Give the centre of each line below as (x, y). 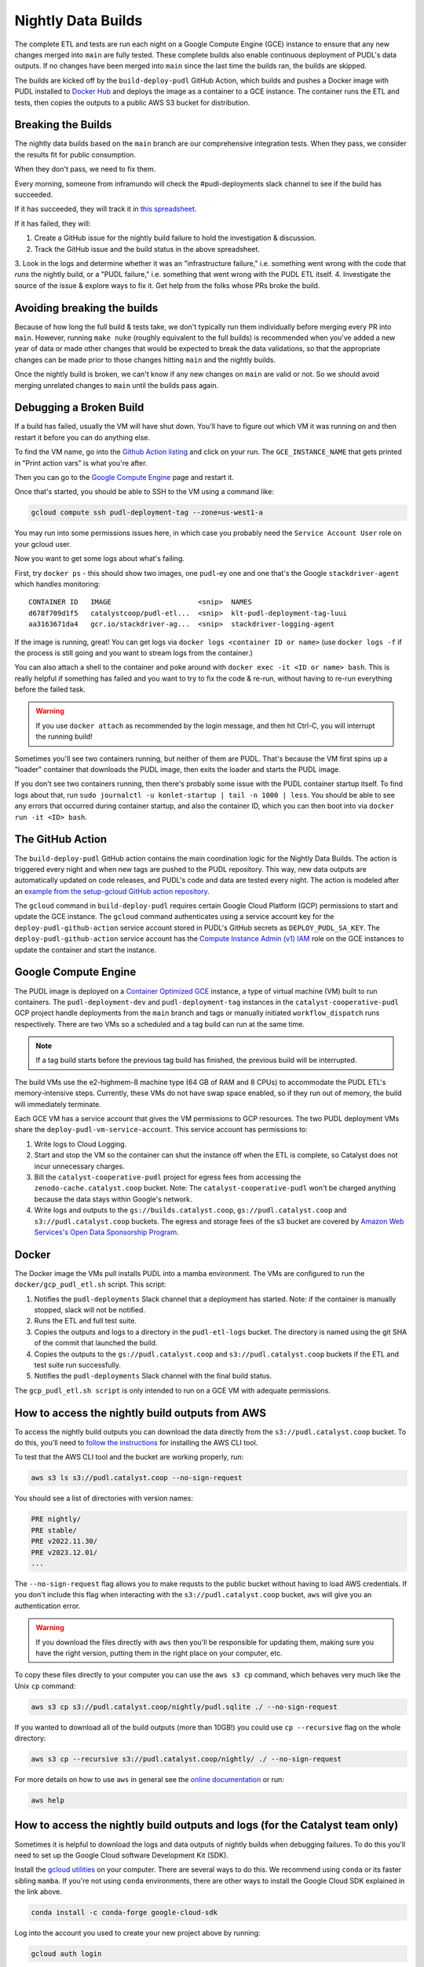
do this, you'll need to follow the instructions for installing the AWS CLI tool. (136, 1443)
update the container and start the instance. (86, 950)
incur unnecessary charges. (79, 1166)
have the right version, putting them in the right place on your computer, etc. (159, 1653)
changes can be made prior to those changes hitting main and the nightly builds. (145, 360)
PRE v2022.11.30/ (64, 1541)
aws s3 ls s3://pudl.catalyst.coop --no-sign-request (137, 1478)
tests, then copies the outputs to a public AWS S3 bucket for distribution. (132, 102)
